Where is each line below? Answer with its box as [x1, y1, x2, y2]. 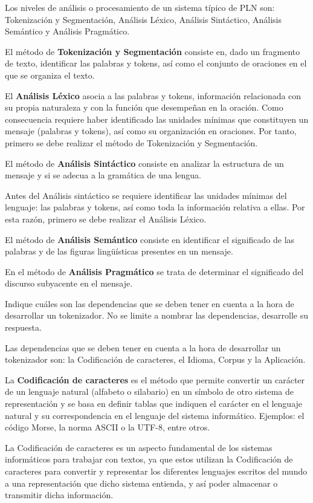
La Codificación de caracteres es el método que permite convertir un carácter [5, 373, 305, 386]
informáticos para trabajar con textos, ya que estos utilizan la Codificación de [5, 453, 293, 466]
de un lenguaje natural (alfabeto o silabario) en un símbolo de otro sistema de [5, 385, 294, 398]
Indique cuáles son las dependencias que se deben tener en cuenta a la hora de [5, 297, 294, 310]
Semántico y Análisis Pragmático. [5, 25, 130, 37]
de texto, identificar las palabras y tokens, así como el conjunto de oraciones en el [5, 57, 307, 70]
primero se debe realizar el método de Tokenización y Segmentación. [5, 136, 258, 149]
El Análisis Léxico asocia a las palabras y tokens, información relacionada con [5, 89, 302, 102]
